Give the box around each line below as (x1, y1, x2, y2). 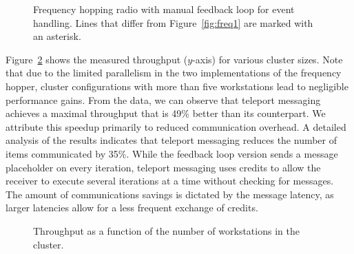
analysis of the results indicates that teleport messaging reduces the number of (6, 133, 337, 147)
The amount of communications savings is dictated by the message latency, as (6, 187, 334, 201)
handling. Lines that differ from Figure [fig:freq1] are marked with (33, 15, 313, 30)
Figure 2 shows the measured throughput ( (6, 52, 188, 66)
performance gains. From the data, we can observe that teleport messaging (6, 92, 321, 107)
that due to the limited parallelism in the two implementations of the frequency (6, 65, 342, 80)
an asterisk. (33, 29, 81, 43)
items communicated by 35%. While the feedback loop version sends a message (6, 146, 338, 160)
